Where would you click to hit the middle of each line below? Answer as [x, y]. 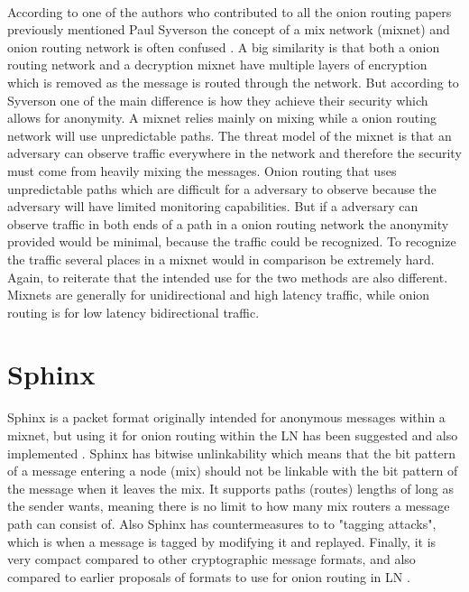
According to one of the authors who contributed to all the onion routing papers [230, 11]
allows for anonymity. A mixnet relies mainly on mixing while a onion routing [222, 118]
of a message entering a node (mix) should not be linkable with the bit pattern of [233, 471]
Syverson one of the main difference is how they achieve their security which [218, 100]
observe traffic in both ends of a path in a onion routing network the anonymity [228, 223]
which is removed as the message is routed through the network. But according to [233, 82]
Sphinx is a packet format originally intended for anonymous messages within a [226, 417]
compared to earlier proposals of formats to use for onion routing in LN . [209, 576]
